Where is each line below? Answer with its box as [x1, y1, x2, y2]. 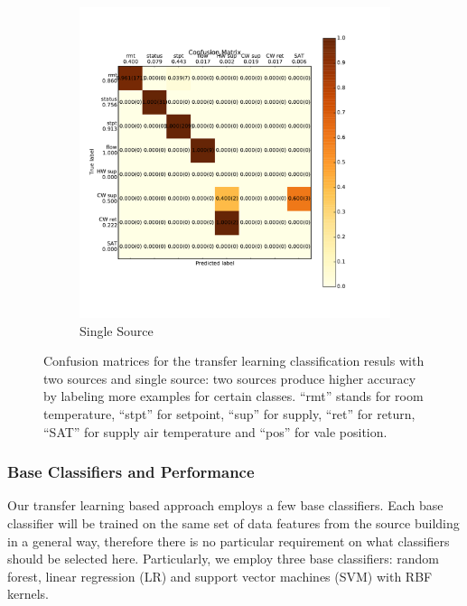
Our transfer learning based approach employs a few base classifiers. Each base [7, 496, 444, 515]
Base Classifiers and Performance [7, 461, 255, 483]
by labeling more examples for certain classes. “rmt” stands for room [43, 387, 424, 406]
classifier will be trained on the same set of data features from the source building [7, 513, 460, 532]
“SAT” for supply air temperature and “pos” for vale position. [43, 422, 388, 441]
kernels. [7, 584, 50, 603]
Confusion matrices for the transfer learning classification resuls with [43, 351, 425, 370]
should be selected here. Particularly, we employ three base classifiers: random [7, 549, 440, 568]
